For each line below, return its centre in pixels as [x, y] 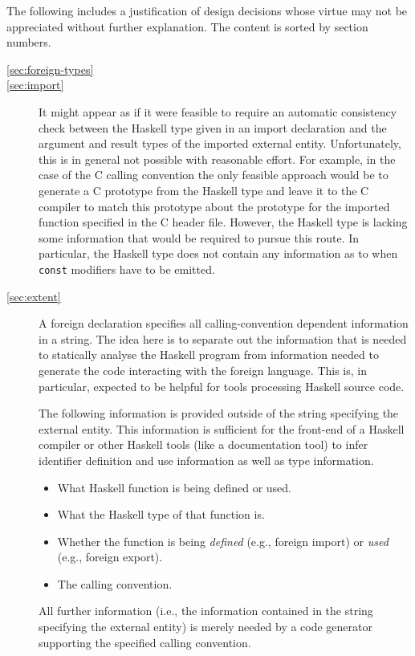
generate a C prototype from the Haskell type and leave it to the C [204, 190]
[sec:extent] [34, 296]
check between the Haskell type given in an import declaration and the [213, 127]
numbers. [29, 42]
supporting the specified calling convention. [145, 642]
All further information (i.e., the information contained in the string [206, 611]
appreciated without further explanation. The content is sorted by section [187, 26]
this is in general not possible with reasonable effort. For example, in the [217, 159]
